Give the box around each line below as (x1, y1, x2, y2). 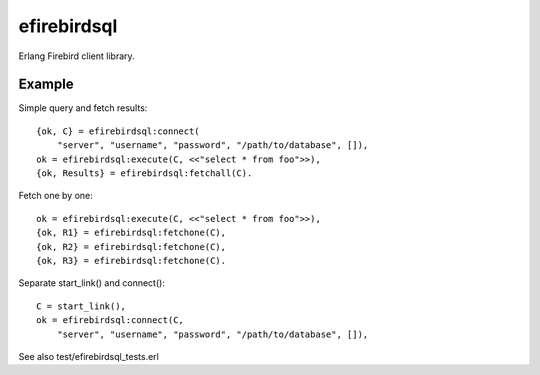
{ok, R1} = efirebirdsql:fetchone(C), (36, 227, 227, 239)
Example (18, 76, 74, 93)
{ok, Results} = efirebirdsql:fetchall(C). (36, 168, 253, 179)
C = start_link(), (36, 300, 127, 312)
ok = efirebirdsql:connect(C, (36, 315, 185, 326)
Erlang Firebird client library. (18, 50, 135, 62)
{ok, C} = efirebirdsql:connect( (36, 125, 200, 137)
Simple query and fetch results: (18, 102, 148, 114)
